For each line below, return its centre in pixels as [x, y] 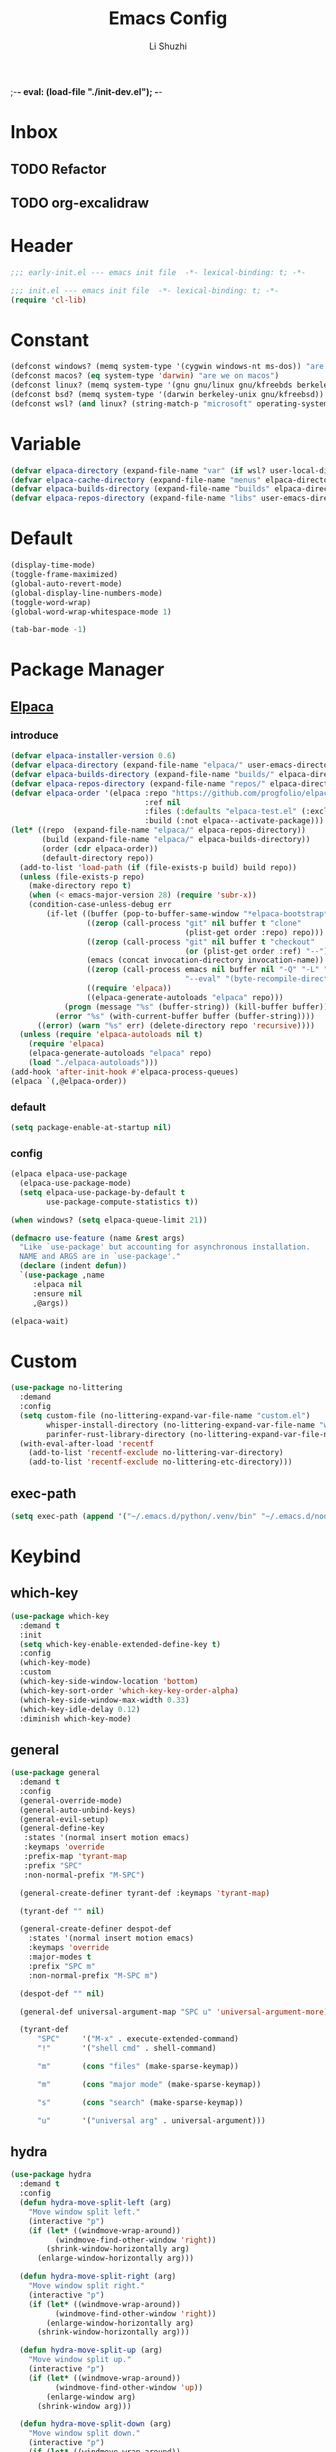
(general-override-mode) [71, 1800]
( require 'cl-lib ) [48, 300]
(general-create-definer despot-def [95, 1929]
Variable [46, 443]
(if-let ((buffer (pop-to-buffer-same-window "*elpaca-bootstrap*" [189, 914]
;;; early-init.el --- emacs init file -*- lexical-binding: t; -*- [158, 272]
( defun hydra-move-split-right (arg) [98, 2277]
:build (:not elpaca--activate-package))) [234, 821]
